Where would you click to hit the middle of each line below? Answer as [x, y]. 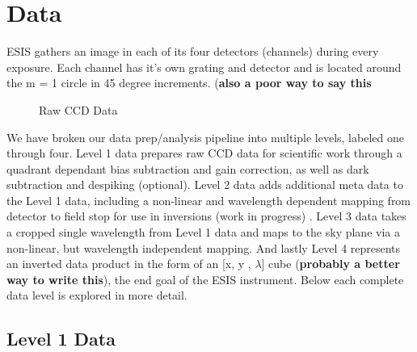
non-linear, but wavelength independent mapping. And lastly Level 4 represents [204, 247]
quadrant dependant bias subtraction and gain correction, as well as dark [188, 168]
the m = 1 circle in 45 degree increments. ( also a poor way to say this [189, 83]
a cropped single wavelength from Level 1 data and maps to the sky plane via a [203, 232]
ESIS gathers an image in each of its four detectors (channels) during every [193, 51]
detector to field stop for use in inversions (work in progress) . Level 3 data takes [206, 216]
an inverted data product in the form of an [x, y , [129, 264]
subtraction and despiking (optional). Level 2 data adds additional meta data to [205, 184]
